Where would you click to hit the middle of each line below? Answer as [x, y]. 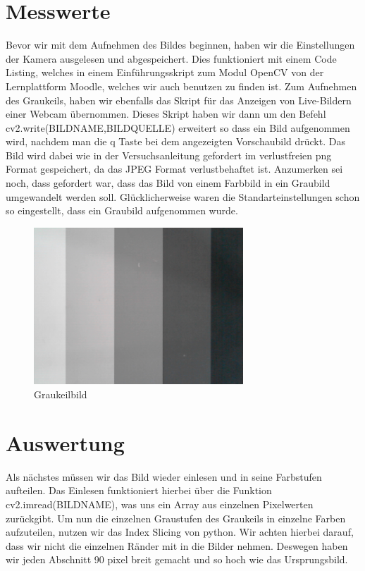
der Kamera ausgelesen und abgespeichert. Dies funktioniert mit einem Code [171, 58]
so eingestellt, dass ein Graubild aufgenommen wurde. [122, 210]
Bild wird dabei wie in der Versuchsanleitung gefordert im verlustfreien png [169, 155]
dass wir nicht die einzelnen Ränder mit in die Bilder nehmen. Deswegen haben [177, 545]
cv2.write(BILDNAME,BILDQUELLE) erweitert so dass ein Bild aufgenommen [178, 127]
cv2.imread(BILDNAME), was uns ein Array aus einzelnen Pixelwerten [160, 504]
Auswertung [65, 442]
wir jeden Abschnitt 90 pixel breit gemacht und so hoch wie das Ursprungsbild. [177, 559]
